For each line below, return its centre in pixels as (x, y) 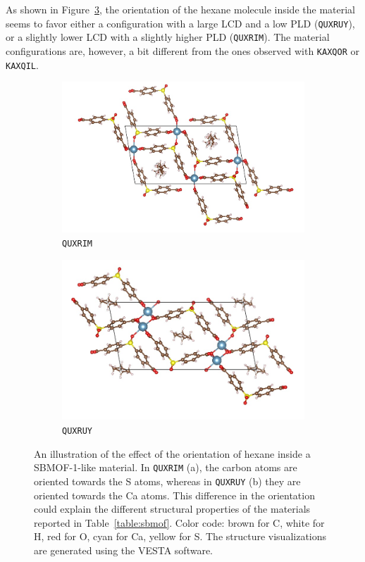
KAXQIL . (22, 64)
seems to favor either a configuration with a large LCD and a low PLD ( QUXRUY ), (180, 23)
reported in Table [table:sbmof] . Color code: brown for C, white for (179, 522)
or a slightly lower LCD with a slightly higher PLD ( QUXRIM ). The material (168, 37)
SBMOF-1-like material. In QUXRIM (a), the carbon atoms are (166, 467)
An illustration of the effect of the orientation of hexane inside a (172, 453)
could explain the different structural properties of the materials (172, 509)
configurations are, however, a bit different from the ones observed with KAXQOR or (182, 50)
